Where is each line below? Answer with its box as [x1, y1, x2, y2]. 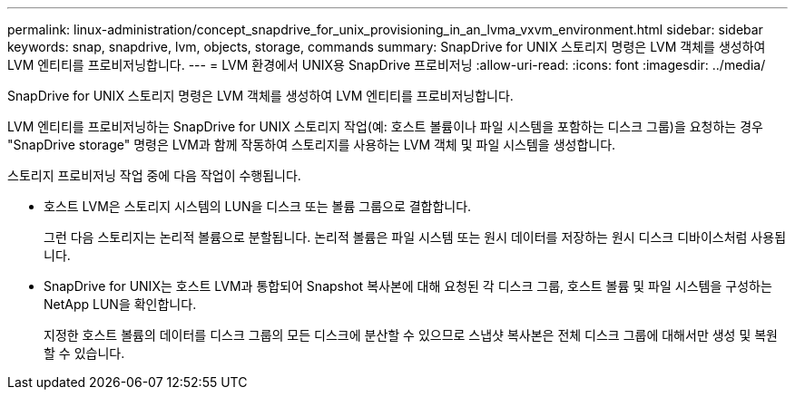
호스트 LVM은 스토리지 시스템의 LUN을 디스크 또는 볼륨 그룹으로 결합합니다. [44, 198, 472, 214]
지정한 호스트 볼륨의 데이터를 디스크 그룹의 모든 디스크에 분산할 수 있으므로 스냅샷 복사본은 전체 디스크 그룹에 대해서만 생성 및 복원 [44, 327, 778, 343]
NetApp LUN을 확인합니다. [44, 296, 197, 312]
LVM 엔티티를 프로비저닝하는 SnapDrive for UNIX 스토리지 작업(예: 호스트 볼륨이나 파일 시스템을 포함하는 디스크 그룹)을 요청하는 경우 [7, 119, 763, 134]
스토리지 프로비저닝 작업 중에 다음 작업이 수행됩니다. [7, 168, 301, 183]
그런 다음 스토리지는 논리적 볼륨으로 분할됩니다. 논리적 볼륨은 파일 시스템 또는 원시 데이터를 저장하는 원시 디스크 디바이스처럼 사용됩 [44, 229, 787, 245]
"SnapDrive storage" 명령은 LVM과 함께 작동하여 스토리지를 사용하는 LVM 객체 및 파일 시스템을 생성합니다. [7, 137, 616, 152]
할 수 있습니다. [44, 345, 125, 361]
